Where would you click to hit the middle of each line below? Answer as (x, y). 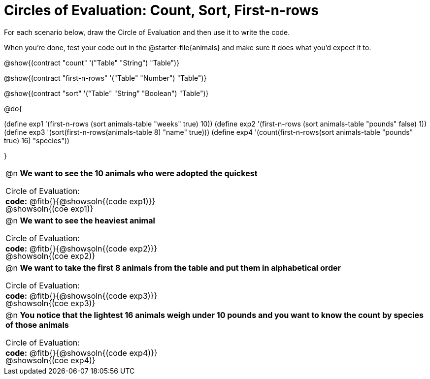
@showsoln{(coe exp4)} (50, 360)
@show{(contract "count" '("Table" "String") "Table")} (92, 63)
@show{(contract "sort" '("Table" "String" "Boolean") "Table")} (106, 93)
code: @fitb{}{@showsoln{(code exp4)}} (82, 353)
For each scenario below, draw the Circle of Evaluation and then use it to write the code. (147, 32)
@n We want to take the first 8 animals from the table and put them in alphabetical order (173, 268)
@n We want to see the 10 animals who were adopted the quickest (132, 173)
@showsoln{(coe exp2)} (50, 256)
